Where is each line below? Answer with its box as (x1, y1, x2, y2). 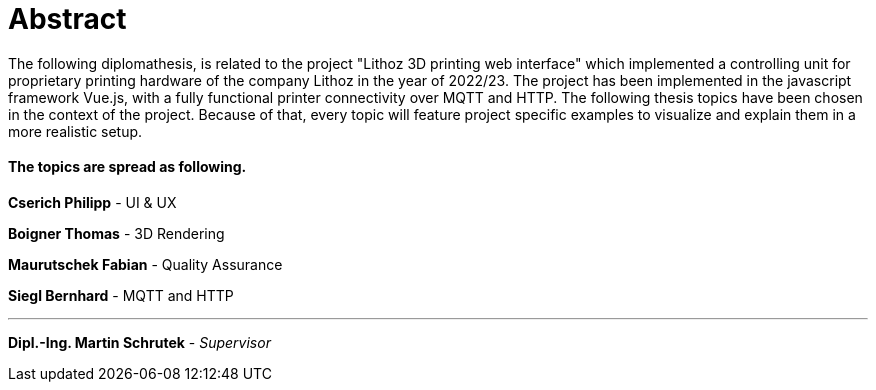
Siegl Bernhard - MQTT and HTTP (8, 286, 234, 304)
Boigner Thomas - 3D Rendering (8, 224, 225, 242)
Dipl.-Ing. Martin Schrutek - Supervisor (8, 333, 271, 351)
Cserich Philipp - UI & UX (8, 193, 177, 211)
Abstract (8, 2, 127, 36)
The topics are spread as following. (8, 158, 247, 176)
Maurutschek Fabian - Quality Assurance (8, 255, 283, 273)
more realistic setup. (8, 122, 143, 140)
